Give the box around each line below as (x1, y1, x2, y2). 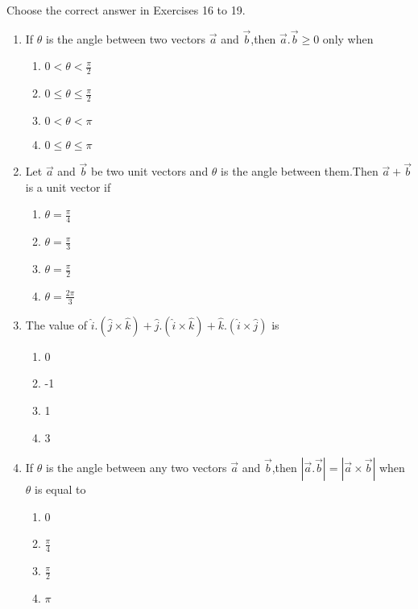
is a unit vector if (25, 178, 111, 195)
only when (322, 30, 374, 47)
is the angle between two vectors (46, 30, 206, 47)
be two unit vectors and (91, 163, 209, 180)
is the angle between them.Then (221, 163, 379, 180)
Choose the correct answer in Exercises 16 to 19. (6, 2, 246, 18)
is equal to (35, 481, 86, 498)
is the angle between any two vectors (46, 459, 227, 476)
